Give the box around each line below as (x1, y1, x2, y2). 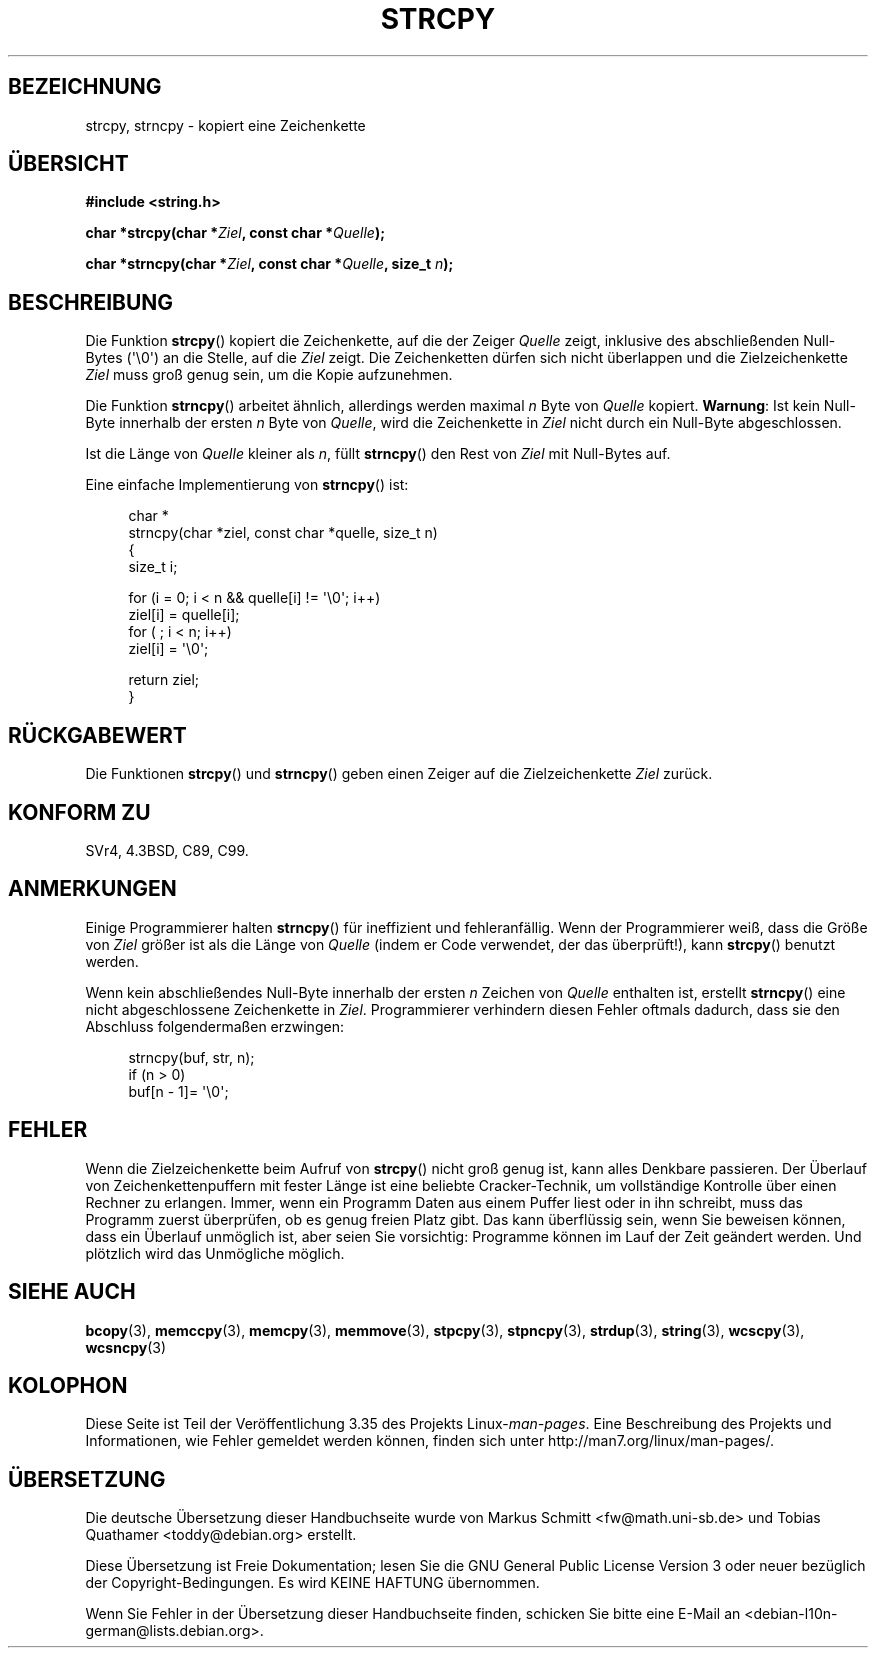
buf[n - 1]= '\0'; (128, 1082, 229, 1100)
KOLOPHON (8, 1372, 128, 1398)
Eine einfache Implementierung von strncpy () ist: (85, 476, 409, 494)
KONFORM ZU (8, 799, 151, 825)
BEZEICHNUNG (8, 74, 162, 100)
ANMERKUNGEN (8, 876, 177, 902)
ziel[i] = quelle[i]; (128, 606, 240, 624)
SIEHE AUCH (8, 1279, 136, 1305)
